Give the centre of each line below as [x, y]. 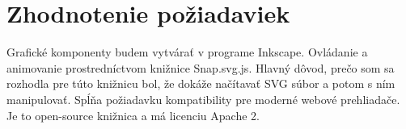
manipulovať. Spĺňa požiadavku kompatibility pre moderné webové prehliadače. [203, 99]
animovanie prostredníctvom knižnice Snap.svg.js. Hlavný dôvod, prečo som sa [201, 67]
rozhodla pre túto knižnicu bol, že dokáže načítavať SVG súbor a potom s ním [201, 83]
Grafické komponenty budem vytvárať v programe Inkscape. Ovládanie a [187, 52]
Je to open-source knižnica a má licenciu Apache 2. [133, 115]
